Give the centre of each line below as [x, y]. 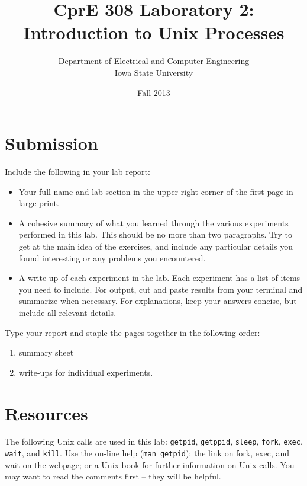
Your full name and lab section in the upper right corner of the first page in [156, 191]
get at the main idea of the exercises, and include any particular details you [156, 246]
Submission [51, 143]
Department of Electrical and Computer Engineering [154, 61]
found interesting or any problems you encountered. [112, 258]
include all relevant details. [67, 312]
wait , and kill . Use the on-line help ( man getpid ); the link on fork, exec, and [147, 453]
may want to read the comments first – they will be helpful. [113, 476]
